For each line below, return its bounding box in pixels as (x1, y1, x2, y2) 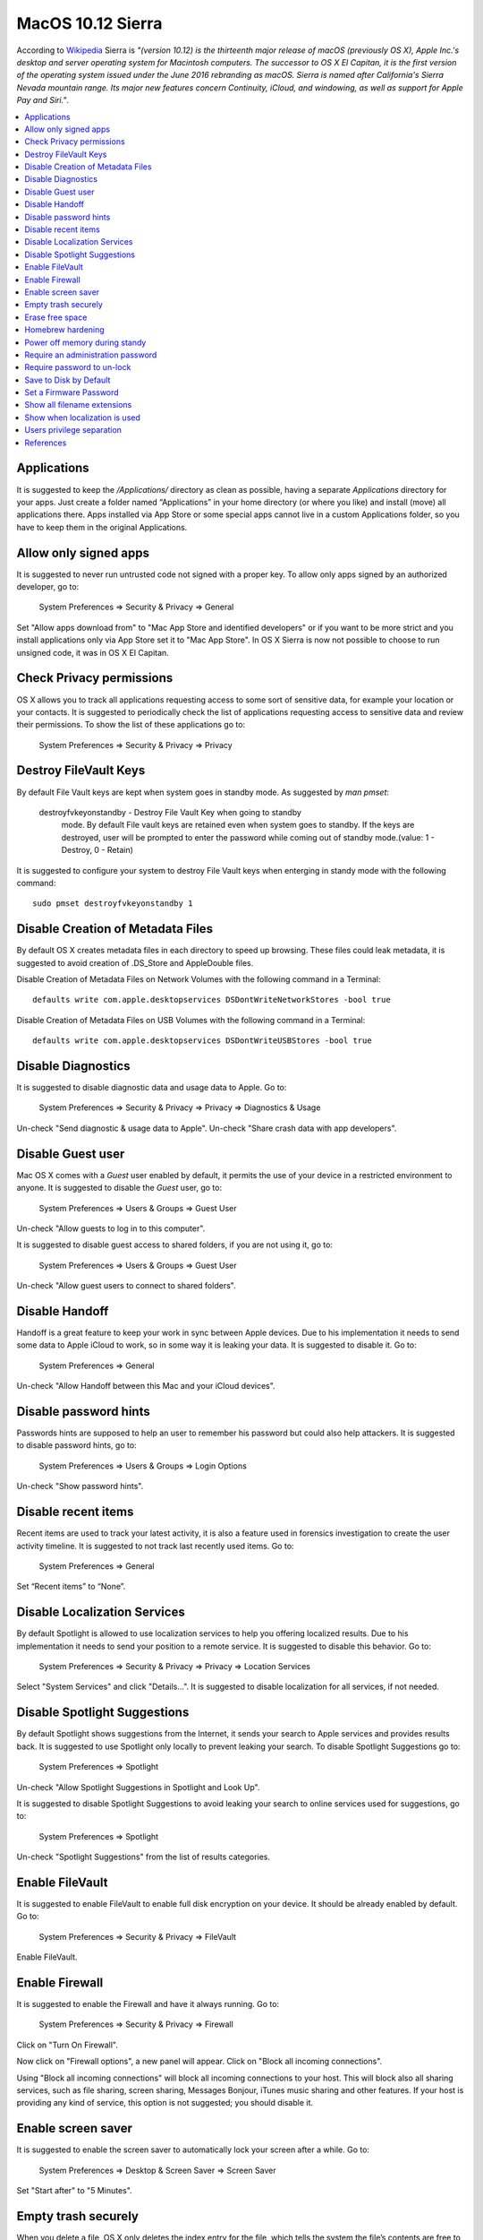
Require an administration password (24, 349, 157, 360)
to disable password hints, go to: (16, 1440, 138, 1451)
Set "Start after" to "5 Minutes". (16, 2185, 133, 2196)
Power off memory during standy (24, 337, 147, 348)
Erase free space (24, 312, 88, 323)
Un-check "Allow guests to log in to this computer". (16, 1223, 206, 1234)
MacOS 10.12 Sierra (16, 13, 163, 33)
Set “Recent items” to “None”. (16, 1581, 126, 1592)
